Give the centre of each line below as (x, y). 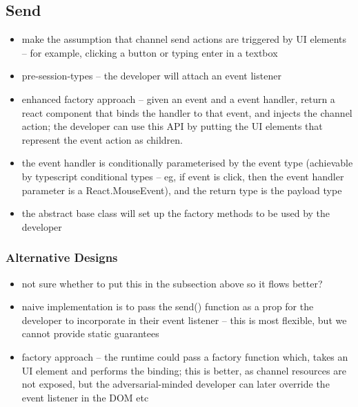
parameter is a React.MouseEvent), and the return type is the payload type (182, 190)
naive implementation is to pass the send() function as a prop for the (168, 306)
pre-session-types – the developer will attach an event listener (151, 76)
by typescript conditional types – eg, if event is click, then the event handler (183, 176)
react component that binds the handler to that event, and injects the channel (187, 112)
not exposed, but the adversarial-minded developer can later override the (176, 384)
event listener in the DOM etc (85, 397)
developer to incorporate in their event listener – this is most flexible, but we (184, 320)
